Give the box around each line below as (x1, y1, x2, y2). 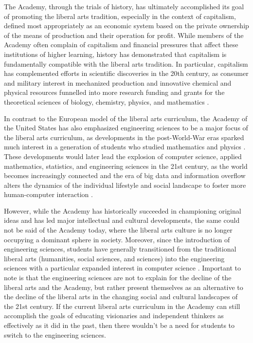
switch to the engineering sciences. (4, 329, 106, 340)
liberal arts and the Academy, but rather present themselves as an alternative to (4, 282, 243, 292)
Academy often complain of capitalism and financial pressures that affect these (4, 39, 238, 50)
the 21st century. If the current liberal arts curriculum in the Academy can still (4, 301, 240, 311)
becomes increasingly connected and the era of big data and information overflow (4, 170, 246, 181)
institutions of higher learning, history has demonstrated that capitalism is (4, 49, 227, 59)
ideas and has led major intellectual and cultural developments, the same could (4, 215, 240, 225)
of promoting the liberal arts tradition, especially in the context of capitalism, (4, 11, 236, 21)
